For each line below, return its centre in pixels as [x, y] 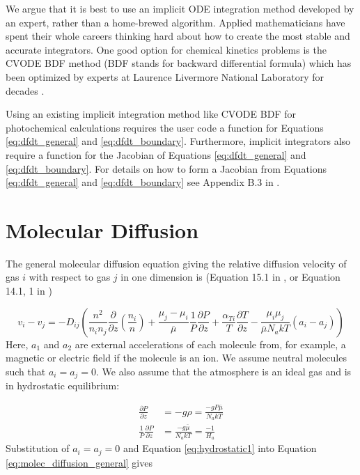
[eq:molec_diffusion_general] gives [79, 462]
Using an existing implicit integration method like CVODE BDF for [151, 114]
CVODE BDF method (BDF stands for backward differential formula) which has [179, 63]
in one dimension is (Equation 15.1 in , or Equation [230, 277]
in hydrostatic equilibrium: [63, 386]
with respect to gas [70, 277]
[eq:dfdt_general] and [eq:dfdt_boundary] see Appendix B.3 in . [143, 182]
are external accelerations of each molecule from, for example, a [210, 344]
